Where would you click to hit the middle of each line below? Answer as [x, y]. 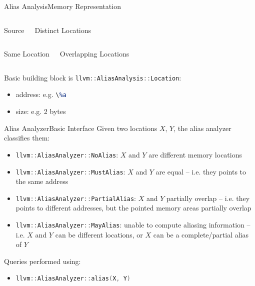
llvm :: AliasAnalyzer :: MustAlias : [70, 171]
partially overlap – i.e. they [208, 198]
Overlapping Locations [94, 54]
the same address [42, 181]
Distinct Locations [63, 30]
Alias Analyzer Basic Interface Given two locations [81, 128]
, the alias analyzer [202, 128]
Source [14, 30]
